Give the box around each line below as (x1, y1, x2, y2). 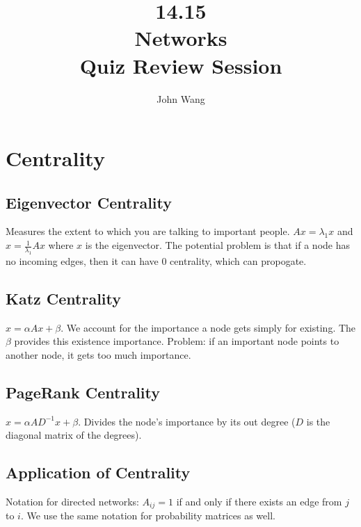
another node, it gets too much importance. (6, 347, 191, 362)
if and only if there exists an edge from (176, 494, 342, 509)
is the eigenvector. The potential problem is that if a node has (85, 238, 351, 252)
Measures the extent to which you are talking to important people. (6, 224, 290, 238)
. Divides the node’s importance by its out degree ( (78, 414, 296, 428)
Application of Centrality (6, 462, 191, 483)
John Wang (157, 91, 205, 106)
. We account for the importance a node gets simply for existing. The (61, 320, 356, 334)
